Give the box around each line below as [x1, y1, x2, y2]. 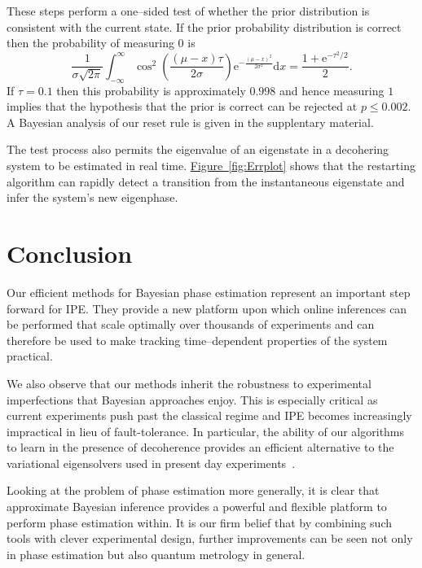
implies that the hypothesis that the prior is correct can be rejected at [7, 98, 358, 115]
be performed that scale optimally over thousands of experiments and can [7, 316, 375, 333]
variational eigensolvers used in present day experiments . [7, 454, 296, 471]
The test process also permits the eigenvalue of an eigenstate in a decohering [7, 141, 389, 158]
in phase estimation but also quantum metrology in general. [7, 545, 306, 562]
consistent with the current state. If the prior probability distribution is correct [7, 18, 402, 35]
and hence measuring [279, 81, 385, 98]
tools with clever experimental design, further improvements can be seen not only [7, 530, 413, 547]
